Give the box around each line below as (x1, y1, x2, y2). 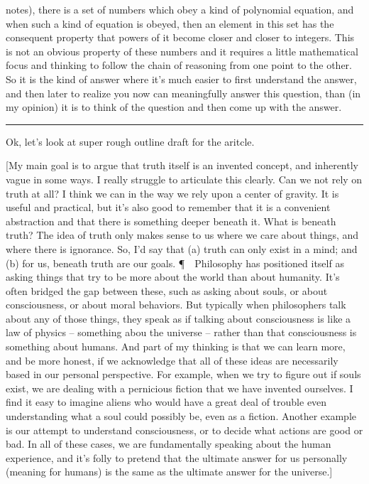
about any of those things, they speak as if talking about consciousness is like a (6, 311, 351, 326)
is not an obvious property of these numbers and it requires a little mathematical (6, 43, 358, 58)
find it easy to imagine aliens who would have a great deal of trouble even (6, 394, 327, 409)
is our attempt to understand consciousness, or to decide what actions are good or (6, 422, 363, 437)
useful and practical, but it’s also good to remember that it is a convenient (6, 200, 331, 215)
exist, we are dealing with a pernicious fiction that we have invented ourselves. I (6, 380, 353, 395)
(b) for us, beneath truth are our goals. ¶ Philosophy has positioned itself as (6, 255, 344, 270)
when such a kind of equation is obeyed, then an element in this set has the (6, 16, 334, 31)
